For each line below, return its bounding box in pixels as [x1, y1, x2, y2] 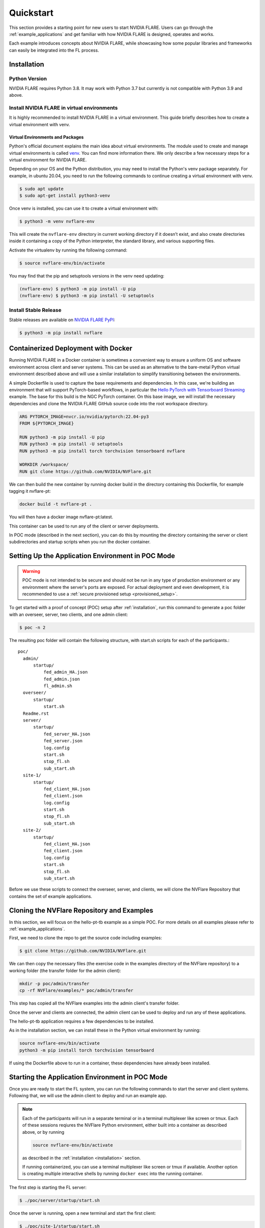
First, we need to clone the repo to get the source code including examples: [9, 935, 162, 941]
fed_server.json [43, 738, 83, 744]
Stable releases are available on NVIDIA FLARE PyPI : [9, 317, 115, 323]
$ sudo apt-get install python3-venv [19, 193, 110, 198]
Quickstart [9, 7, 54, 18]
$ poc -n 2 [19, 624, 46, 630]
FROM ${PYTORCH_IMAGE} [19, 420, 74, 426]
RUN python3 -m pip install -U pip [19, 434, 105, 440]
